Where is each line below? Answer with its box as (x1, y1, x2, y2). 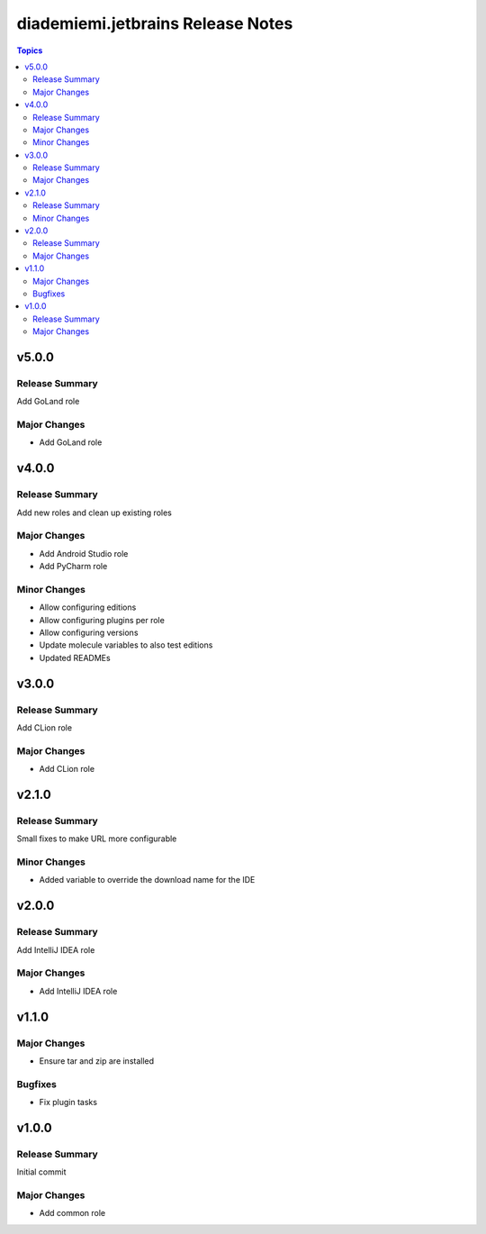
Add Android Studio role (39, 548, 129, 558)
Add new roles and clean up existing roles (16, 507, 173, 518)
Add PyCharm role (39, 561, 108, 572)
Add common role (39, 1208, 106, 1219)
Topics (16, 45, 43, 56)
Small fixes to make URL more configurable (16, 833, 177, 844)
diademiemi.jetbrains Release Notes (16, 14, 293, 33)
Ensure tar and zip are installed (39, 1055, 155, 1066)
